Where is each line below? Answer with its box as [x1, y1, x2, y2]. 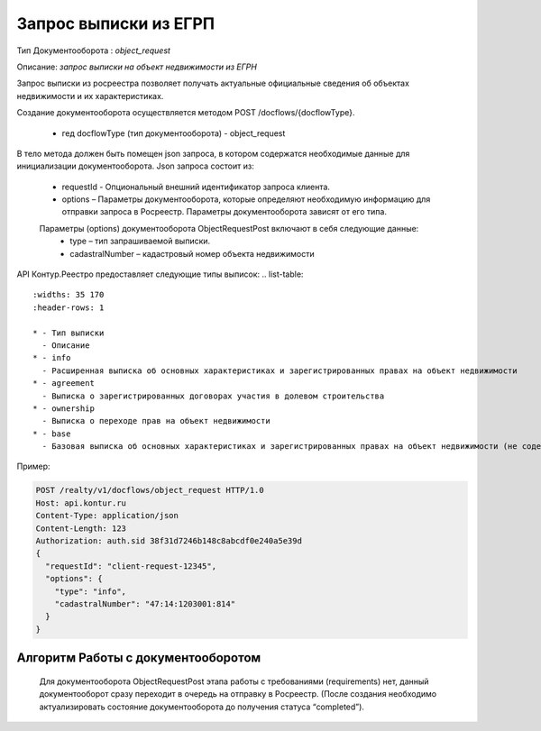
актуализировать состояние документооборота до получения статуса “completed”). [39, 701, 365, 712]
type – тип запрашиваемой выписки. [69, 235, 211, 247]
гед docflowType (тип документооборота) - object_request [61, 127, 286, 139]
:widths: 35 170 [32, 289, 105, 300]
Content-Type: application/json [35, 510, 179, 521]
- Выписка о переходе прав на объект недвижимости [41, 416, 270, 426]
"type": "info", [54, 586, 126, 597]
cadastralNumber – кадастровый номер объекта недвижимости [69, 248, 315, 259]
